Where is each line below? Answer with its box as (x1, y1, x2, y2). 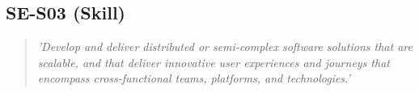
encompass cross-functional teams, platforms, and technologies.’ (37, 70, 350, 87)
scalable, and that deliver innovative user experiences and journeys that (37, 53, 390, 70)
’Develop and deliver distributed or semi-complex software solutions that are (37, 38, 413, 55)
